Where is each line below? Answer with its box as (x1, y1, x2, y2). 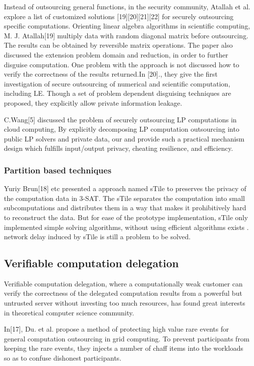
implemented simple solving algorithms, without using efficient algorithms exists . (4, 222, 249, 232)
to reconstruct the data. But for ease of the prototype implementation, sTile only (4, 212, 248, 222)
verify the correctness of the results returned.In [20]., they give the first (4, 69, 218, 79)
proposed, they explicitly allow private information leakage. (4, 97, 182, 108)
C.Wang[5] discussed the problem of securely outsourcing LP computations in (4, 114, 237, 124)
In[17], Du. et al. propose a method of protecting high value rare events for (4, 324, 229, 334)
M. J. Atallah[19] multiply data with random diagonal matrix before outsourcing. (4, 30, 249, 40)
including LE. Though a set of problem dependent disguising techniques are (4, 88, 231, 98)
